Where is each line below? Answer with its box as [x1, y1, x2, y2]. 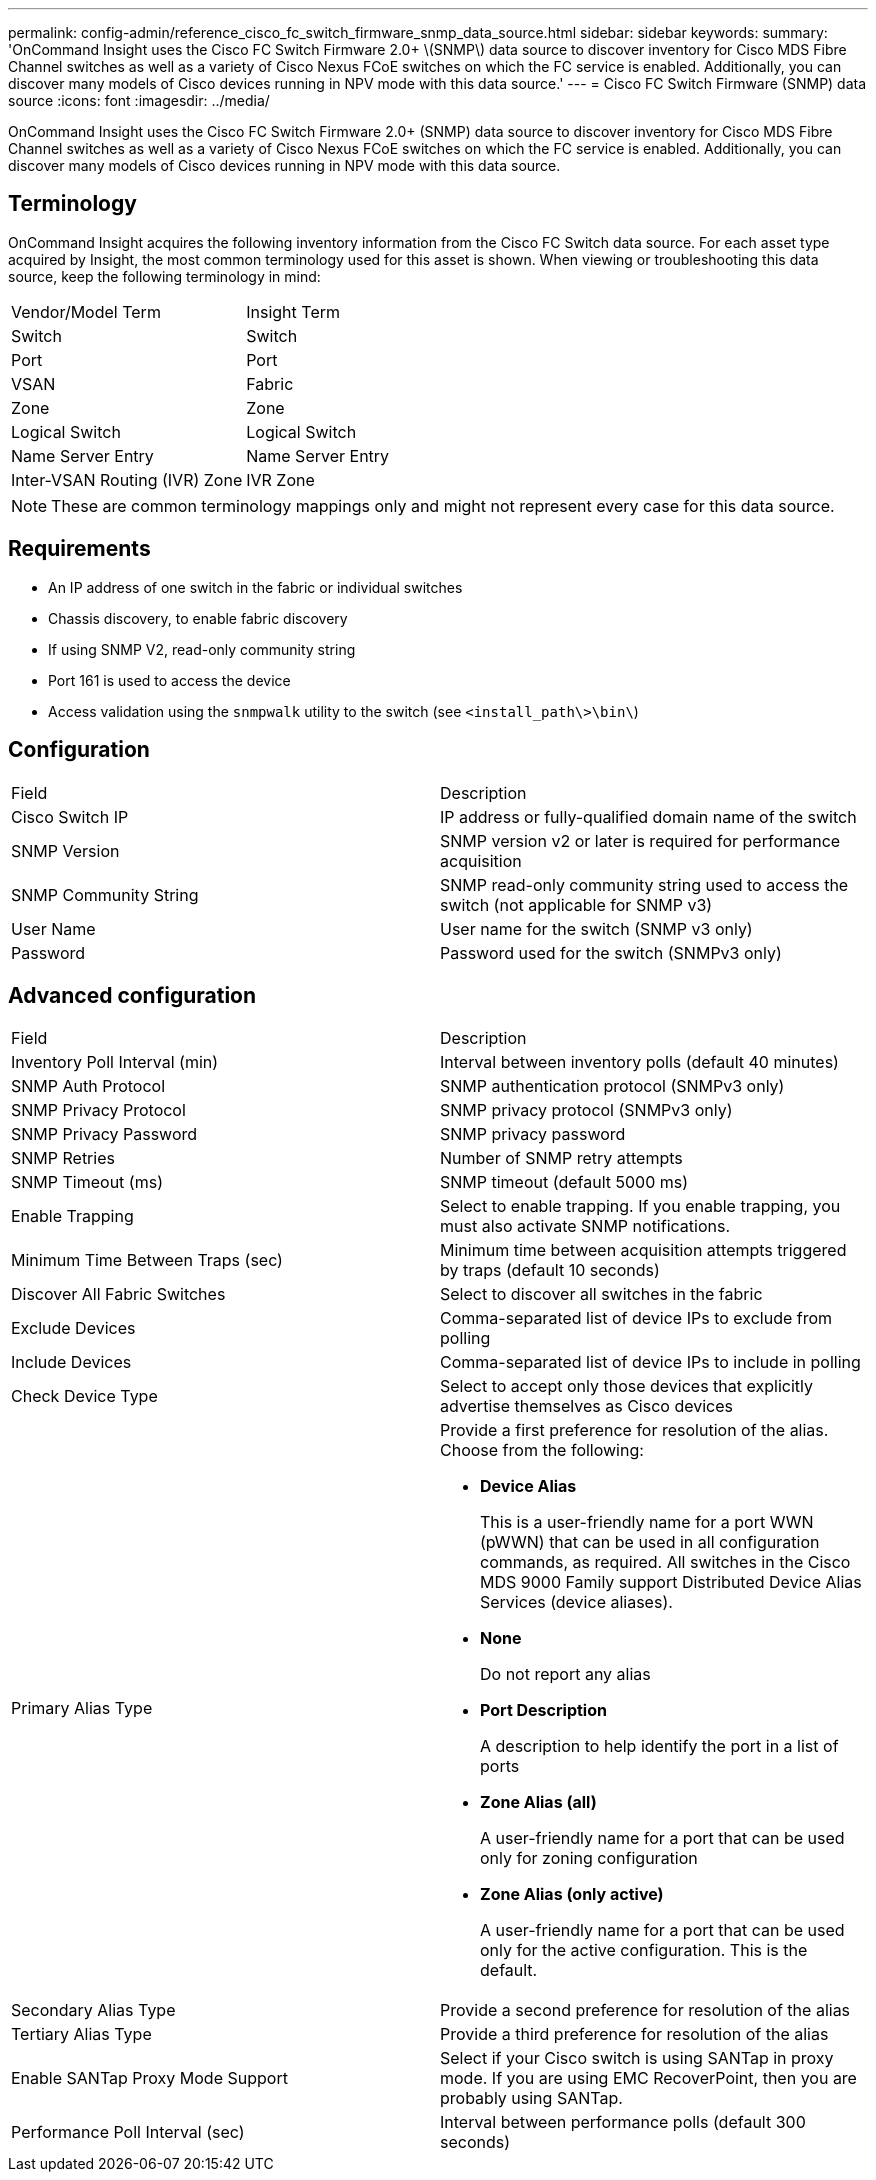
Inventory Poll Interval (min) [11, 1052, 219, 1073]
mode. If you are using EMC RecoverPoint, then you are [440, 2068, 857, 2089]
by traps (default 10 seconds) [440, 1260, 660, 1281]
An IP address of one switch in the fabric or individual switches [48, 578, 463, 596]
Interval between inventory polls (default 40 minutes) [440, 1052, 839, 1073]
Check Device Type [11, 1386, 158, 1407]
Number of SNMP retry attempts [440, 1148, 683, 1169]
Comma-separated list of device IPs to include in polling [440, 1352, 861, 1373]
